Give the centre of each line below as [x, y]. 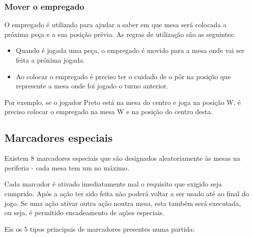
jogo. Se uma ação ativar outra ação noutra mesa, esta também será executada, [123, 203]
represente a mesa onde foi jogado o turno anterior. [92, 86]
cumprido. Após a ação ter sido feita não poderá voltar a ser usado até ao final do [127, 193]
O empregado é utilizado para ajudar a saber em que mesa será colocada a [116, 25]
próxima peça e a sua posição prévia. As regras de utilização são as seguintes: [120, 34]
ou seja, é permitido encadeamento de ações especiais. [84, 212]
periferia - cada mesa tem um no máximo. [67, 167]
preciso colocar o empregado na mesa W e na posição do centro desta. [109, 111]
